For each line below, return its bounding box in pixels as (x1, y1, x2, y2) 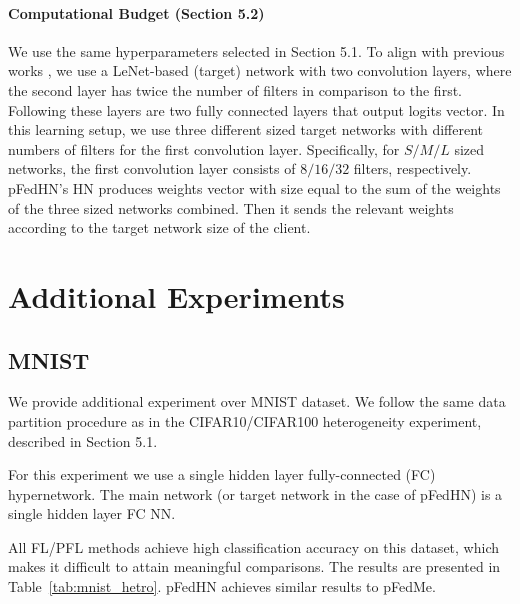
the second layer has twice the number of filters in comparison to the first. (8, 79, 462, 100)
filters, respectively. (353, 158, 472, 179)
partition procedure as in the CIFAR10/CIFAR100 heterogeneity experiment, (8, 410, 482, 431)
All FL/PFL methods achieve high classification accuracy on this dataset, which (8, 536, 499, 557)
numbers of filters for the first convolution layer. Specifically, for (8, 138, 400, 159)
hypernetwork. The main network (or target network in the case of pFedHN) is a (8, 483, 503, 504)
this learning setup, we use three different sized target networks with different (8, 119, 484, 140)
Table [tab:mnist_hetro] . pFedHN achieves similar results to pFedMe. (8, 576, 436, 597)
